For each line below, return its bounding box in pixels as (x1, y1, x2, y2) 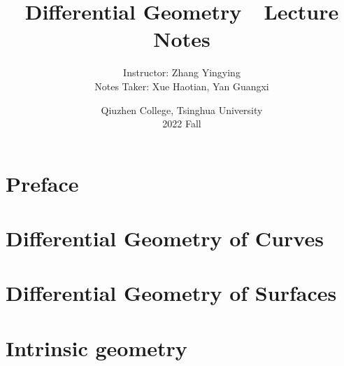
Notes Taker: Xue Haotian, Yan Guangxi (94, 78, 269, 93)
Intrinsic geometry (6, 333, 187, 362)
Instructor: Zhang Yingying (123, 65, 241, 80)
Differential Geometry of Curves (6, 224, 324, 253)
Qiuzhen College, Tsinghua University (101, 102, 263, 117)
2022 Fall (162, 116, 201, 131)
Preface (6, 169, 79, 197)
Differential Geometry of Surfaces (6, 279, 337, 307)
